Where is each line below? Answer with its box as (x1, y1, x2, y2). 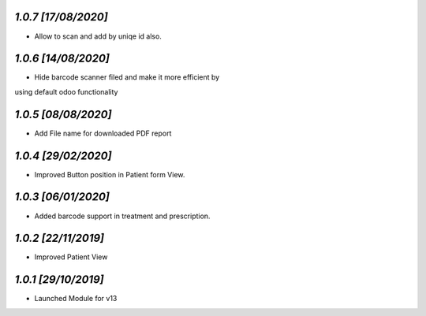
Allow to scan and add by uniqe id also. (34, 32, 162, 41)
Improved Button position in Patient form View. (34, 169, 185, 179)
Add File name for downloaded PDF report (34, 128, 172, 138)
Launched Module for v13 (34, 294, 118, 303)
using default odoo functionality (14, 87, 118, 96)
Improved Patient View (34, 252, 108, 262)
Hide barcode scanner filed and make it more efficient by (34, 72, 220, 82)
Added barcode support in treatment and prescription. (34, 211, 211, 221)
